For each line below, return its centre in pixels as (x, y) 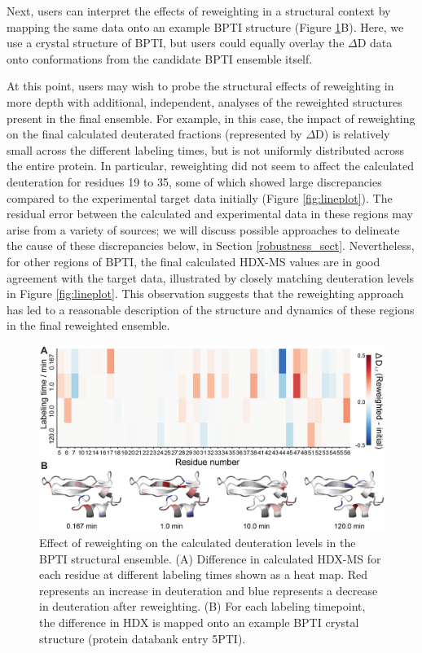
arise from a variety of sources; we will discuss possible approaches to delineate (203, 229)
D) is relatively (353, 134)
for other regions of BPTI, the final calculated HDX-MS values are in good (193, 261)
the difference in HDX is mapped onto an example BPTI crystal (199, 622)
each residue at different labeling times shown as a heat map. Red (204, 574)
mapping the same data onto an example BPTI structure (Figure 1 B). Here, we (205, 26)
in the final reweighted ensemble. (88, 325)
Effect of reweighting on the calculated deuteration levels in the (198, 543)
